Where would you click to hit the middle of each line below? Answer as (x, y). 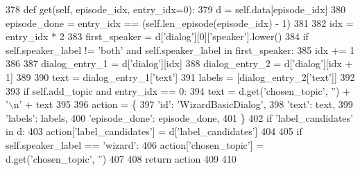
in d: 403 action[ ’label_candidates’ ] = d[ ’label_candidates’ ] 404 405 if (154, 131)
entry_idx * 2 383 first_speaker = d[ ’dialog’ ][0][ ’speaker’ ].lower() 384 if (157, 36)
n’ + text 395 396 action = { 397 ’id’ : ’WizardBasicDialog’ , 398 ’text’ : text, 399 (183, 104)
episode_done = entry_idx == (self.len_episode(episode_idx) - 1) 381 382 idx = (180, 22)
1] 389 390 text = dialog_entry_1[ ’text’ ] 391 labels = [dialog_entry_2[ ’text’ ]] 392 (180, 76)
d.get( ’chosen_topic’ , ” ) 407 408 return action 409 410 (121, 158)
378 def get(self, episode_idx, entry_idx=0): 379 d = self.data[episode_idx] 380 (176, 9)
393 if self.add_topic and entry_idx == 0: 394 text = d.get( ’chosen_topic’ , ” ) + (178, 90)
